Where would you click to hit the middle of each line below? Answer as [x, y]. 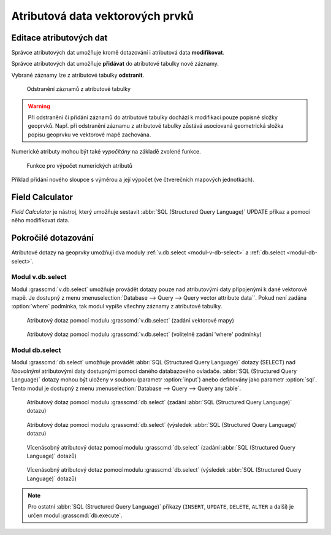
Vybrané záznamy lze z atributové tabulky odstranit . [78, 75]
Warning [39, 106]
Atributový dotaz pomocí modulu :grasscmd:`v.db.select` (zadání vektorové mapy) [130, 320]
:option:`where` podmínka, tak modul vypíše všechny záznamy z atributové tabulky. [117, 307]
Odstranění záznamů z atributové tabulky [79, 89]
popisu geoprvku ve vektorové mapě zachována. [89, 135]
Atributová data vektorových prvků [103, 16]
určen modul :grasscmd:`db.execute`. [75, 515]
